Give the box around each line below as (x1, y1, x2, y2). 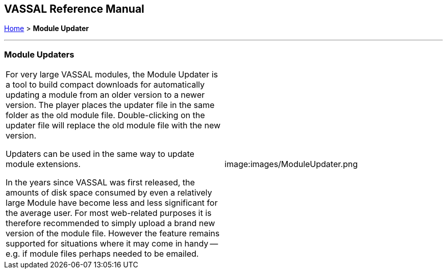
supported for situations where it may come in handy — (6, 238, 218, 249)
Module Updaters (4, 49, 74, 60)
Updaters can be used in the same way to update (6, 149, 194, 159)
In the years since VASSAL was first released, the (6, 177, 195, 188)
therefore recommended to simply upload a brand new (6, 218, 215, 229)
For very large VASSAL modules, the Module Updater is (6, 69, 218, 80)
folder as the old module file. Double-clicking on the (6, 110, 205, 121)
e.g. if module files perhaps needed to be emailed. (6, 249, 199, 259)
